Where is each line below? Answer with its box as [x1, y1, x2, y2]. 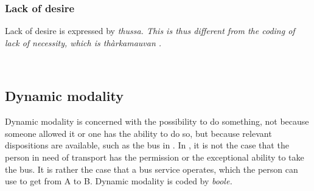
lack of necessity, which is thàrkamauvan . [5, 36, 162, 49]
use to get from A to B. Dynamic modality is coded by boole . [5, 175, 232, 187]
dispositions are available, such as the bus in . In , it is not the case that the [5, 139, 289, 151]
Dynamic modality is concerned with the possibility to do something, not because [5, 115, 309, 128]
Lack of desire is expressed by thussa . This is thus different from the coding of [5, 24, 295, 37]
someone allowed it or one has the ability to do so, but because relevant [5, 127, 272, 139]
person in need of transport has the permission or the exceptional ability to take [5, 150, 304, 163]
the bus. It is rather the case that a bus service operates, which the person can [5, 162, 298, 175]
